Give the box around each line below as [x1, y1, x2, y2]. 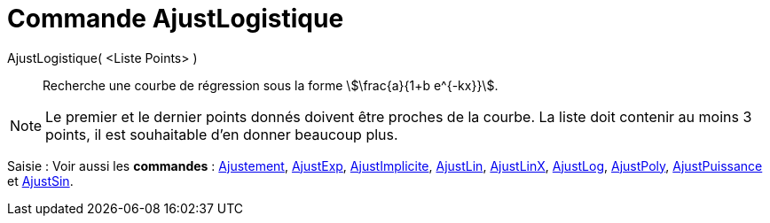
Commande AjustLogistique [7, 4, 344, 34]
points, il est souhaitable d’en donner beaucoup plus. [45, 125, 398, 143]
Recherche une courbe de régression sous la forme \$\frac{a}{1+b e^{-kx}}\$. [43, 77, 499, 93]
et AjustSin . [7, 173, 74, 188]
